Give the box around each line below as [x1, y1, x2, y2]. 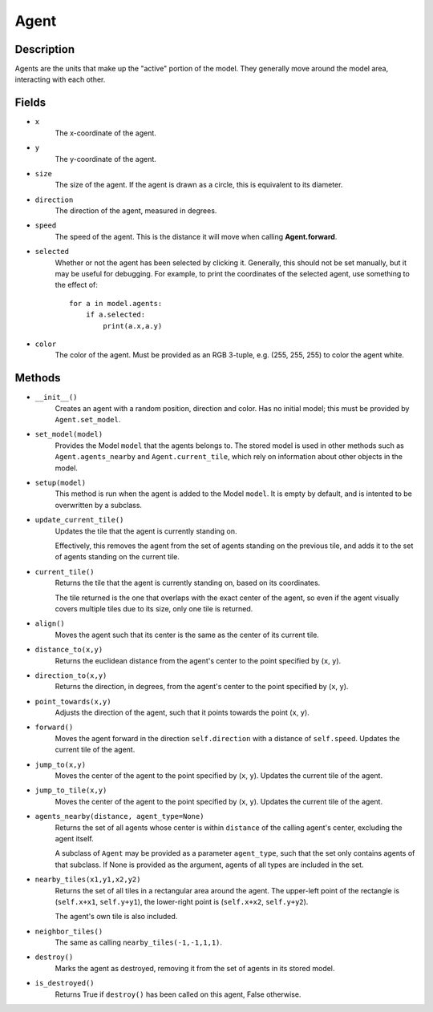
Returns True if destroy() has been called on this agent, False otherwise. [55, 990, 301, 999]
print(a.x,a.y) [103, 321, 163, 330]
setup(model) [34, 478, 87, 488]
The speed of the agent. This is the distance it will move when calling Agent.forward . [55, 232, 338, 241]
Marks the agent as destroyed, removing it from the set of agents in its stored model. [55, 963, 335, 973]
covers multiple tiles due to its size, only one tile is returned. [55, 603, 253, 613]
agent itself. [55, 833, 94, 843]
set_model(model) [34, 429, 103, 439]
